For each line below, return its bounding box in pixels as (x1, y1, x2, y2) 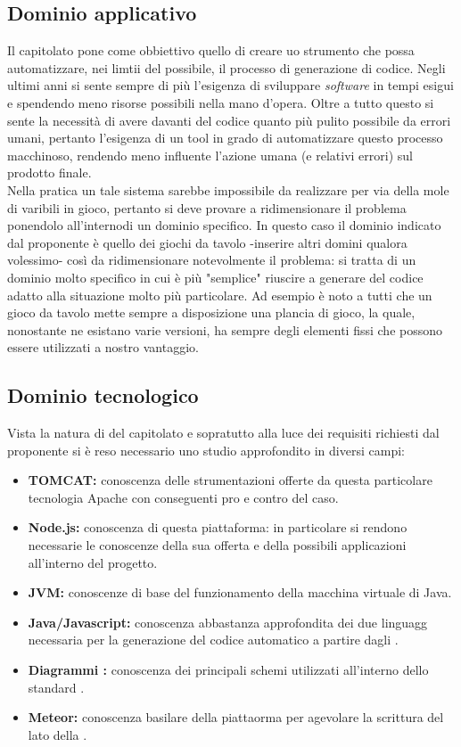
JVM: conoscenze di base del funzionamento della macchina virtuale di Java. (28, 583, 452, 602)
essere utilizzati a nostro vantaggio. (7, 338, 199, 357)
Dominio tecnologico (7, 382, 199, 409)
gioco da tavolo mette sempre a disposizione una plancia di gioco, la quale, (7, 303, 416, 322)
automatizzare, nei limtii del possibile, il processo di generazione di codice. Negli (7, 58, 446, 77)
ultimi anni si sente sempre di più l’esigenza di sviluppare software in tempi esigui (7, 76, 454, 94)
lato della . (28, 725, 87, 743)
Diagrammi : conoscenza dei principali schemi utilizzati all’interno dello (28, 661, 429, 679)
